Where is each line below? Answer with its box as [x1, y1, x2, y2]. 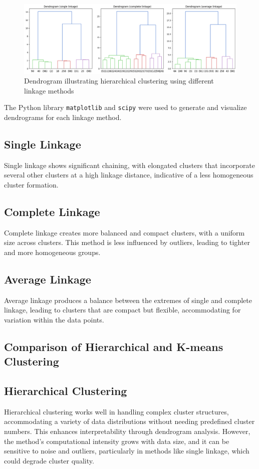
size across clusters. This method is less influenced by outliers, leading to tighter [4, 237, 250, 247]
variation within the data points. [4, 314, 104, 324]
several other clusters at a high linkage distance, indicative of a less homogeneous [4, 169, 253, 180]
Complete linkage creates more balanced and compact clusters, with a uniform [4, 227, 245, 237]
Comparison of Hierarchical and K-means [4, 338, 223, 354]
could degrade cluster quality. [4, 455, 94, 465]
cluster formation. [4, 179, 59, 189]
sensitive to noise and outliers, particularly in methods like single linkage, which [4, 445, 249, 456]
